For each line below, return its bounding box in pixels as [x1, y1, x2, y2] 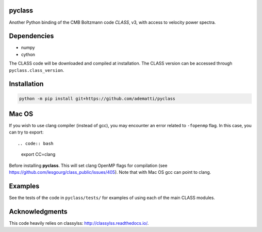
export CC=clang [21, 151, 56, 157]
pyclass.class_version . [9, 67, 65, 73]
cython [21, 51, 35, 57]
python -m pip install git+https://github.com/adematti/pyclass [19, 96, 176, 101]
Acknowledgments [9, 207, 68, 215]
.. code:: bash [17, 141, 54, 146]
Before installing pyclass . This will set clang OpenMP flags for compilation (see [9, 163, 167, 168]
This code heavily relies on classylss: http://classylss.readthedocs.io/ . [9, 220, 149, 226]
